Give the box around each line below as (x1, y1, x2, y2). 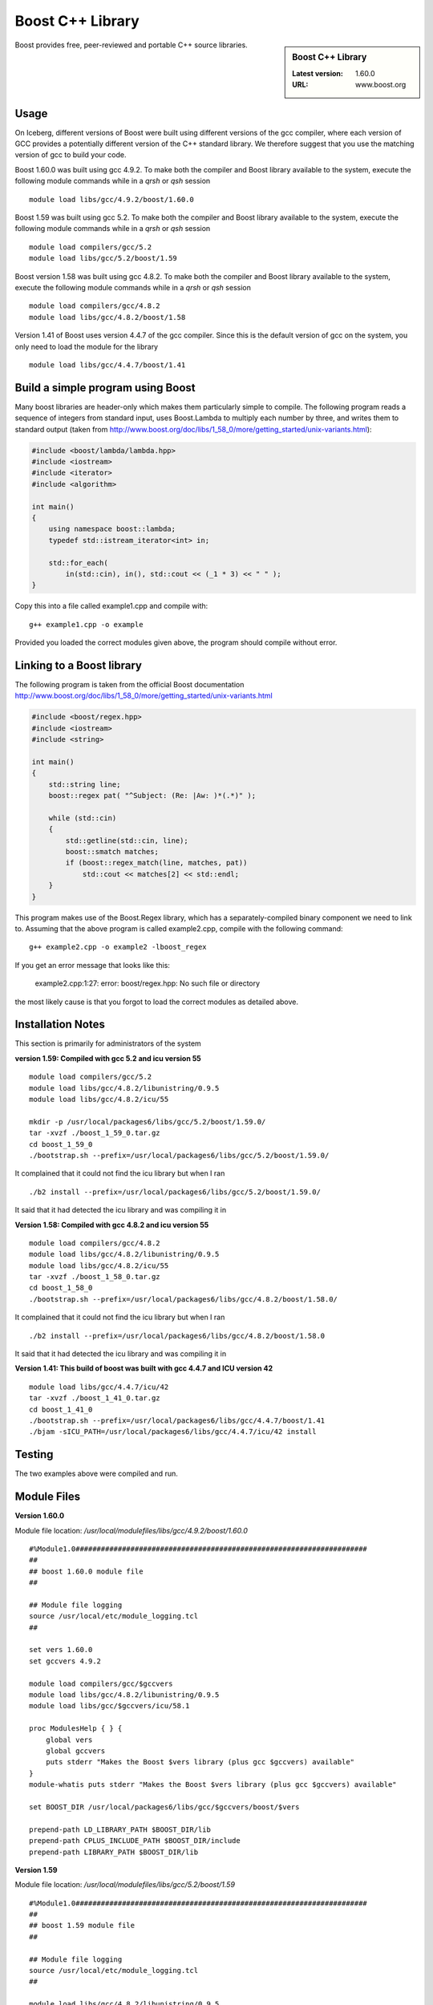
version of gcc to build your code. (14, 150, 127, 160)
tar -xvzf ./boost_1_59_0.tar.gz (29, 1128, 160, 1138)
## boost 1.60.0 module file (29, 1566, 144, 1576)
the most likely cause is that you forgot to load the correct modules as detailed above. (14, 997, 298, 1007)
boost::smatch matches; (65, 847, 160, 857)
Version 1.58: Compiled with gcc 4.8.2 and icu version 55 (14, 1220, 209, 1229)
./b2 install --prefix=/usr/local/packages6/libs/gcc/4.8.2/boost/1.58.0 (29, 1331, 326, 1340)
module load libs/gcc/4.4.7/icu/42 (29, 1382, 169, 1391)
